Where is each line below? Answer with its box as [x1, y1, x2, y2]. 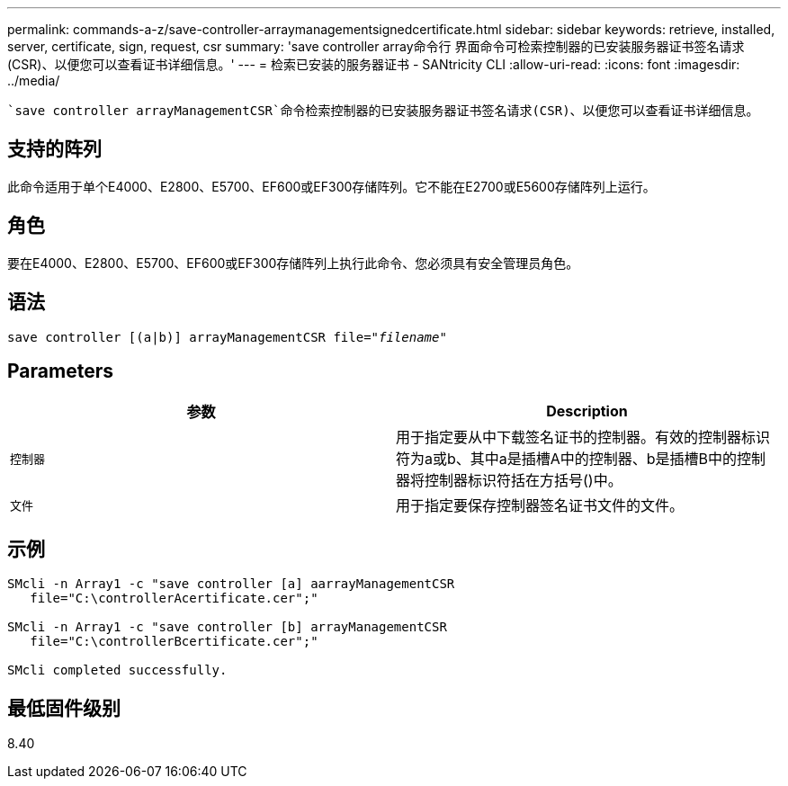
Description [546, 402, 628, 421]
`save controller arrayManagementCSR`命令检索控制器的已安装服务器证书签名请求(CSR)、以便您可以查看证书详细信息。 [7, 103, 759, 118]
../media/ [7, 73, 60, 88]
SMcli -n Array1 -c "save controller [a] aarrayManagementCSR [7, 576, 455, 592]
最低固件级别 [7, 696, 121, 719]
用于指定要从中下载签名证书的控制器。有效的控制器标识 [396, 428, 771, 447]
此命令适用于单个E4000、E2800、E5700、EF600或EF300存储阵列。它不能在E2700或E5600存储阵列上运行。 [7, 178, 656, 194]
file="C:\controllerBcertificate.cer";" [30, 634, 318, 649]
